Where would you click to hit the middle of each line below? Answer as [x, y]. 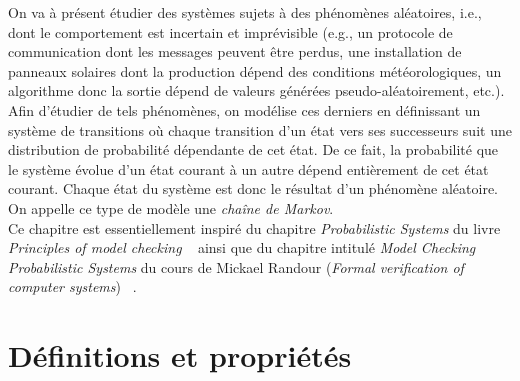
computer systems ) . [72, 286]
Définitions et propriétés [180, 355]
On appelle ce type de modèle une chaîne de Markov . [171, 207]
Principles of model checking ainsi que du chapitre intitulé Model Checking [242, 247]
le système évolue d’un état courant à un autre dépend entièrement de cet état [248, 168]
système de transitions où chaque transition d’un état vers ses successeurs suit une [260, 129]
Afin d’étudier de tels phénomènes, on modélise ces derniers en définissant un [244, 109]
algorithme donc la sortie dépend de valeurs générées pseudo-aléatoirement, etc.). [256, 90]
